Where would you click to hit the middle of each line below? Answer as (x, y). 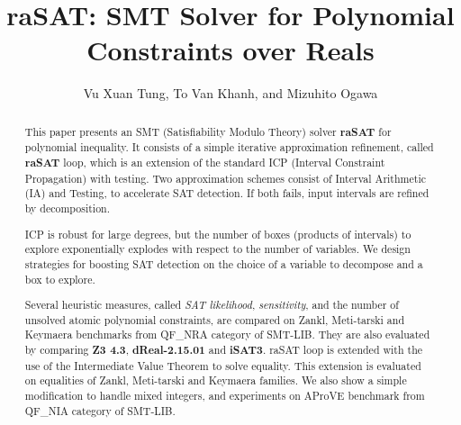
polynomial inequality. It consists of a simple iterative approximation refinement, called (229, 147)
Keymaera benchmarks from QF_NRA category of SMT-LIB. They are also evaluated (227, 335)
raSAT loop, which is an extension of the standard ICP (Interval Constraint (205, 163)
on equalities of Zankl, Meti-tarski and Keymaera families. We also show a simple (216, 380)
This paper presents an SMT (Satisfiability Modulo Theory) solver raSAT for (208, 131)
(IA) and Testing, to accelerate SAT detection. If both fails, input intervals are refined (227, 193)
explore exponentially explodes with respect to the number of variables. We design (217, 249)
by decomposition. (68, 208)
